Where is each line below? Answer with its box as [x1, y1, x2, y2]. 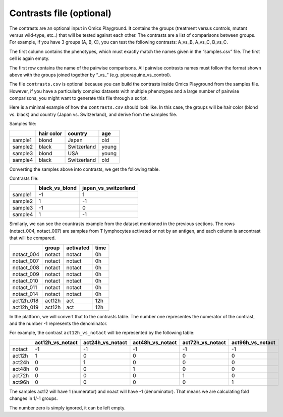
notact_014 [12, 290, 38, 297]
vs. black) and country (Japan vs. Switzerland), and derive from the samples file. [9, 111, 178, 117]
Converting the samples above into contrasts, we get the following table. [9, 166, 160, 172]
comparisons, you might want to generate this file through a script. [9, 95, 148, 101]
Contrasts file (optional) [9, 8, 112, 19]
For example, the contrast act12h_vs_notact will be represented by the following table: [9, 330, 195, 336]
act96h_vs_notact [231, 339, 276, 346]
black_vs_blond [38, 184, 77, 191]
